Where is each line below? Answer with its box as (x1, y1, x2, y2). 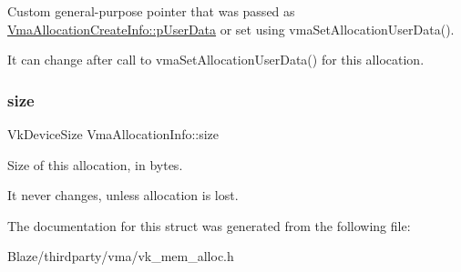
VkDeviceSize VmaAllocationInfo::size (7, 125, 220, 143)
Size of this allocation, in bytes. (7, 155, 183, 174)
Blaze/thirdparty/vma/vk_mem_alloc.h (7, 247, 234, 266)
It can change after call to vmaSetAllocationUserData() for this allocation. (7, 50, 425, 69)
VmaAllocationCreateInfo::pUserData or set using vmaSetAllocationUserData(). (7, 19, 455, 38)
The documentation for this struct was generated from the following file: (7, 216, 411, 235)
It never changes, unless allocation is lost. (7, 186, 239, 205)
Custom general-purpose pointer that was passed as (7, 2, 295, 20)
